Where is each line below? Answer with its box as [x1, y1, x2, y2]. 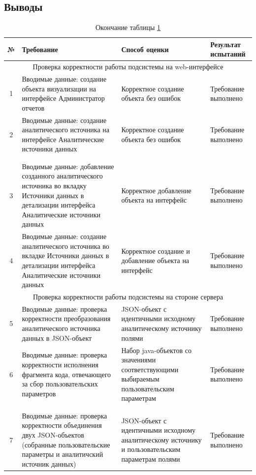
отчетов [22, 102, 45, 113]
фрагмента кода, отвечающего [22, 369, 111, 379]
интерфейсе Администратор [22, 93, 105, 103]
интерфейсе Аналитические [22, 134, 104, 144]
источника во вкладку [22, 180, 87, 191]
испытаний [210, 49, 246, 59]
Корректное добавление [121, 185, 192, 195]
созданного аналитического [22, 171, 103, 181]
